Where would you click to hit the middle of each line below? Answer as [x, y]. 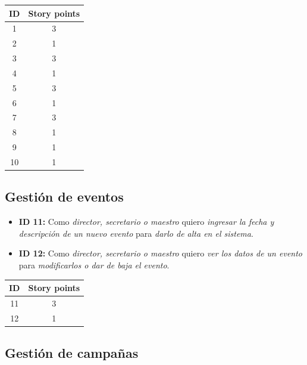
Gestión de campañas [72, 353]
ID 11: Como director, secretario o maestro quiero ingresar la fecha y [146, 222]
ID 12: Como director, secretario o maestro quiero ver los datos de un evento [160, 253]
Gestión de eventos [64, 197]
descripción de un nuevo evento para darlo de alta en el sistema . [136, 233]
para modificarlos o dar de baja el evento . [94, 265]
